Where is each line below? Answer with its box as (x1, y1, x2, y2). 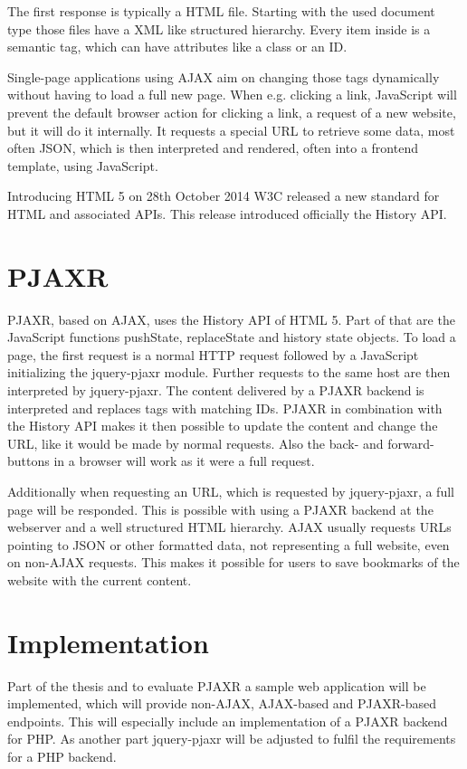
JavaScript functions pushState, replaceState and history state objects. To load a (7, 328, 456, 347)
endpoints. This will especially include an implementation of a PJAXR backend (7, 711, 448, 730)
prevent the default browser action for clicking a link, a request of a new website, (7, 102, 456, 121)
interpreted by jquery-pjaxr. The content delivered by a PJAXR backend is (7, 381, 424, 400)
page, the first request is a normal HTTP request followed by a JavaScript (7, 345, 419, 364)
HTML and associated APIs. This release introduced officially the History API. (7, 204, 447, 223)
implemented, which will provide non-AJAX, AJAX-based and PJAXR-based (7, 694, 437, 713)
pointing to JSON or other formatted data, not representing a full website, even (7, 535, 450, 554)
